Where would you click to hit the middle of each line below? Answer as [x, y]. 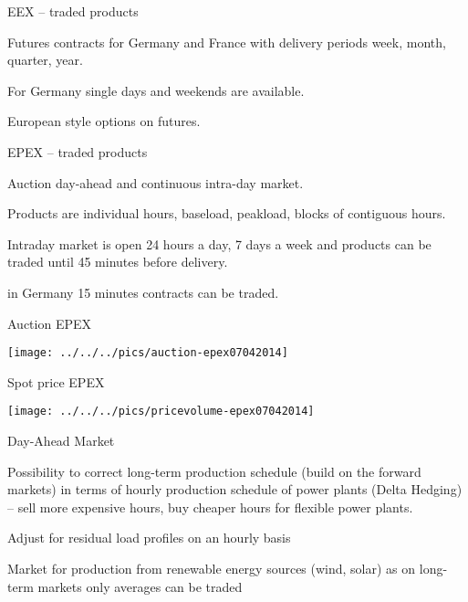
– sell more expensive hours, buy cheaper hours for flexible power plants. [210, 507]
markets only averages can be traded [140, 586]
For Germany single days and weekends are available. [156, 90]
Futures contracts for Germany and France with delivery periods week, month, [227, 42]
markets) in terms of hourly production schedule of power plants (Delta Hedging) [235, 489]
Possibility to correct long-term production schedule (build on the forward [214, 471]
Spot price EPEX [56, 381]
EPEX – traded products [78, 151]
